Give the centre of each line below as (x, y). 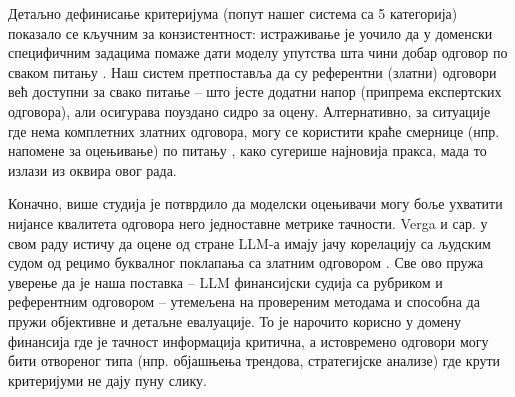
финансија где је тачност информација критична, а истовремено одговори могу (248, 340)
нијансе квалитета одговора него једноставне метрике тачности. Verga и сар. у (248, 222)
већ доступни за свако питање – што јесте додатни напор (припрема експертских (255, 91)
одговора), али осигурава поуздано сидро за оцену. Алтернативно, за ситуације (249, 110)
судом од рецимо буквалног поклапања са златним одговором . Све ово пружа (246, 262)
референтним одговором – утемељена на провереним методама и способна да (244, 301)
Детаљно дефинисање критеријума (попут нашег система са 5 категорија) (233, 13)
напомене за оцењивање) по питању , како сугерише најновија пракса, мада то (247, 150)
